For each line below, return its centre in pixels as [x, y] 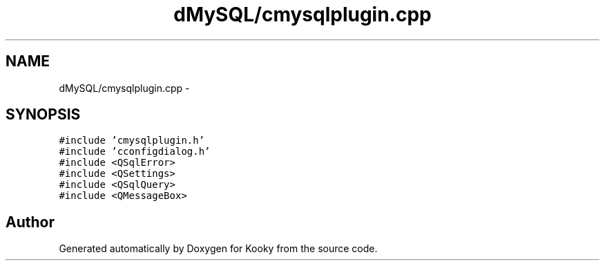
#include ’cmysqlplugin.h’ [132, 141]
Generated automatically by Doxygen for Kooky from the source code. [218, 249]
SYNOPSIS [43, 115]
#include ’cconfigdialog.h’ [135, 152]
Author [30, 222]
